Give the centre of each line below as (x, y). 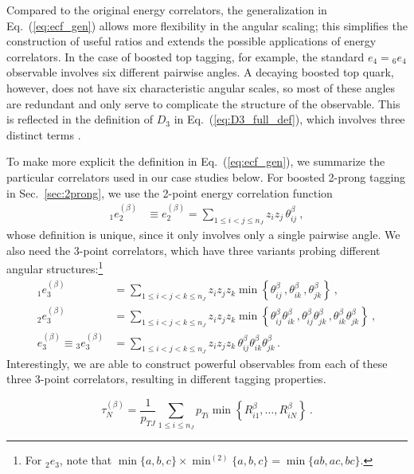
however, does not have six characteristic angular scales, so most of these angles (201, 87)
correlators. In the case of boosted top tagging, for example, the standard (186, 56)
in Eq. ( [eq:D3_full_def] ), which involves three (289, 119)
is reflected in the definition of (80, 119)
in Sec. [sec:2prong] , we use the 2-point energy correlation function (170, 192)
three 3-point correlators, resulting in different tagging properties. (166, 379)
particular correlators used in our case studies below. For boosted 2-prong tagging (206, 176)
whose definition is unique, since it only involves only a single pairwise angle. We (203, 235)
